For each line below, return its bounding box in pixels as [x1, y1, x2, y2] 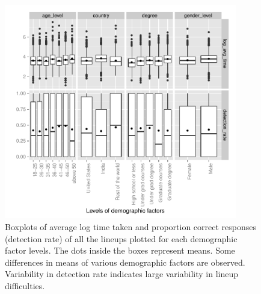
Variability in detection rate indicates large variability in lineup [5, 267, 239, 280]
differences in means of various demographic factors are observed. [5, 255, 245, 268]
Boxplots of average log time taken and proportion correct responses [5, 220, 256, 233]
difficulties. [5, 280, 45, 292]
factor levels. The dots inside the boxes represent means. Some [5, 244, 235, 257]
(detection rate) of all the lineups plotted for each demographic [5, 232, 238, 245]
